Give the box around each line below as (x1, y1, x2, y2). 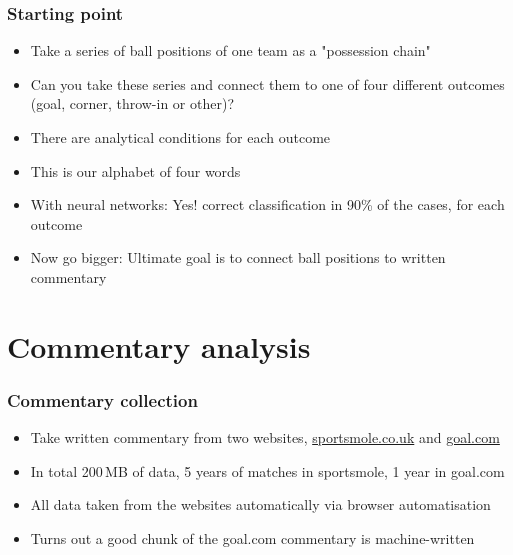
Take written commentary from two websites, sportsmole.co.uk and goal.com (30, 427, 500, 448)
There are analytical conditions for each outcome (30, 127, 331, 147)
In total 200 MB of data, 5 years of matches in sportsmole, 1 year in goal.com (30, 460, 505, 481)
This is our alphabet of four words (30, 160, 241, 181)
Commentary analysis (7, 325, 311, 366)
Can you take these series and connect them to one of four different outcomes (30, 73, 505, 94)
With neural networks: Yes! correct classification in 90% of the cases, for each (30, 194, 505, 215)
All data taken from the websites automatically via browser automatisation (30, 494, 491, 515)
